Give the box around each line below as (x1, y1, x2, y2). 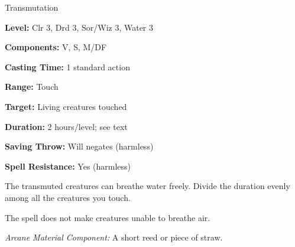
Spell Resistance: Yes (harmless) (5, 160, 131, 172)
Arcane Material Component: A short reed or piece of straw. (5, 231, 223, 243)
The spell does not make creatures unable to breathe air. (5, 211, 210, 223)
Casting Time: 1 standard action (5, 60, 130, 73)
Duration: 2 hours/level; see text (5, 120, 128, 132)
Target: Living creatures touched (5, 100, 127, 112)
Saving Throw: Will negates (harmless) (5, 140, 154, 152)
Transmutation (5, 1, 59, 13)
